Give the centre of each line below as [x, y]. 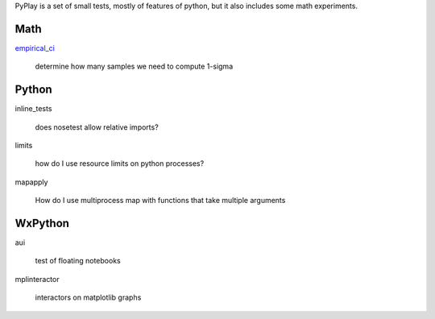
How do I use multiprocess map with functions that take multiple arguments [160, 201]
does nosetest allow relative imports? [97, 127]
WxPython [42, 223]
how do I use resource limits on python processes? [120, 164]
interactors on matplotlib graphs [88, 297]
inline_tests [33, 109]
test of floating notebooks [78, 261]
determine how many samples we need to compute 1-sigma [134, 66]
